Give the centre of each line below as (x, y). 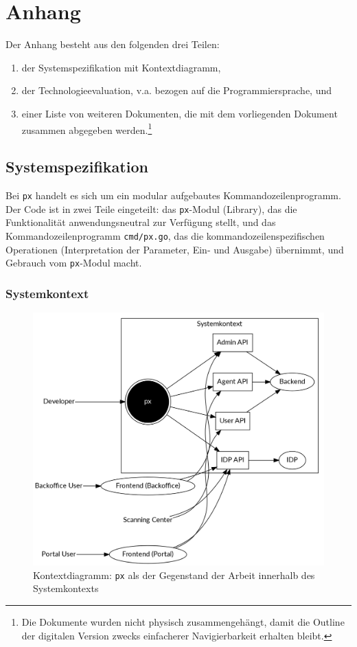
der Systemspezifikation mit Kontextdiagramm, (121, 67)
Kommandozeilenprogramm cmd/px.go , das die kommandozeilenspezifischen (165, 235)
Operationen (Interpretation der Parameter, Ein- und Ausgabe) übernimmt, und (175, 249)
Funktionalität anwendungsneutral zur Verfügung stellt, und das (141, 222)
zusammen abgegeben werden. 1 (87, 128)
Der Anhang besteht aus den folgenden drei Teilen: (113, 44)
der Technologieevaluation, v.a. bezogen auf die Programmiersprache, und (177, 90)
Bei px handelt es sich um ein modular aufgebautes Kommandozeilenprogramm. (173, 195)
